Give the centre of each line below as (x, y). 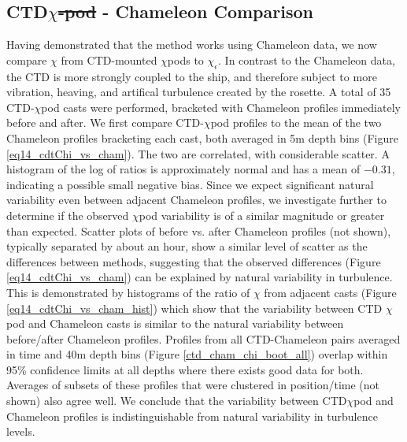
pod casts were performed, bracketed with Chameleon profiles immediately (221, 107)
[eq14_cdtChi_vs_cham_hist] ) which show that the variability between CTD (194, 308)
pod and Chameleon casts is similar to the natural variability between (175, 323)
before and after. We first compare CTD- (105, 123)
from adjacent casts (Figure (330, 292)
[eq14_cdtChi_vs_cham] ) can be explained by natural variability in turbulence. (200, 277)
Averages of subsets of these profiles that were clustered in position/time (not (193, 385)
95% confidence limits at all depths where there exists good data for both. (185, 369)
